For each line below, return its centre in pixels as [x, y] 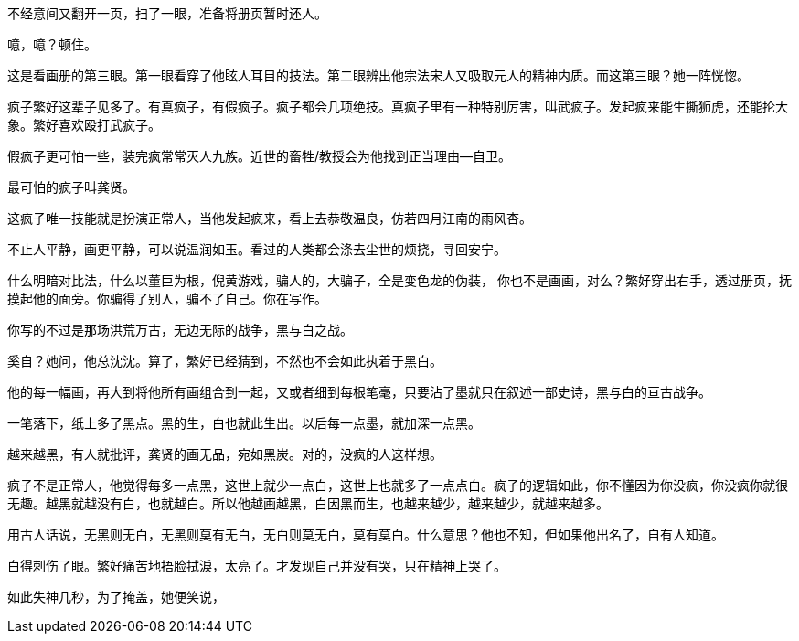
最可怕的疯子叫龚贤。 [71, 187]
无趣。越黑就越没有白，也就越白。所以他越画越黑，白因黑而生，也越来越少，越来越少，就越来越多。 [308, 503]
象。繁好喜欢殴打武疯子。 [84, 125]
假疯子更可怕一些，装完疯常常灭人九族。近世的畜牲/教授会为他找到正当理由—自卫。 [260, 156]
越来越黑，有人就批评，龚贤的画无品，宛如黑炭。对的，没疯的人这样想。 [225, 454]
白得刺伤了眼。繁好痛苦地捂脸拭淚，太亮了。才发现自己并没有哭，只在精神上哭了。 [257, 566]
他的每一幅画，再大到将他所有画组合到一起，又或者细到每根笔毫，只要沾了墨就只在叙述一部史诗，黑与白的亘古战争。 [359, 392]
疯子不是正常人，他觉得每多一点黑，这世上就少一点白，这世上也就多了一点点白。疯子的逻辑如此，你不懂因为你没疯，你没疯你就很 [398, 485]
